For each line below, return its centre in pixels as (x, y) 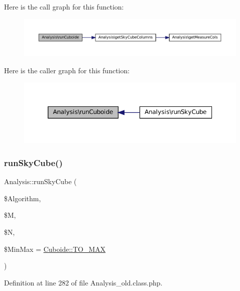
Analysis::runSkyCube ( (40, 181)
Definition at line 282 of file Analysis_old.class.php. (83, 282)
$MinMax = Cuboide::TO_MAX (55, 249)
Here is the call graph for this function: (64, 7)
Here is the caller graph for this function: (67, 70)
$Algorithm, (22, 198)
